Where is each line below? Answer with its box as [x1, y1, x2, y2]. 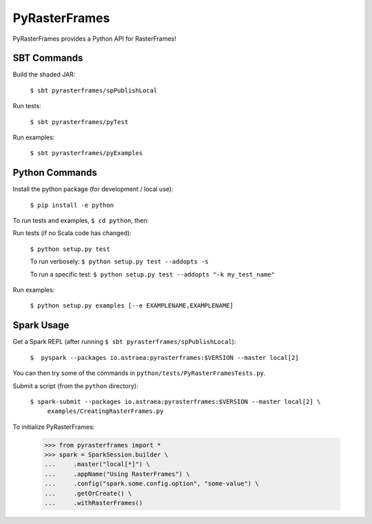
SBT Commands [12, 52, 83, 64]
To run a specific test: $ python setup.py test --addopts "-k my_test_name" [30, 270, 275, 279]
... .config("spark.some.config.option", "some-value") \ [44, 480, 259, 487]
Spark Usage [12, 319, 70, 331]
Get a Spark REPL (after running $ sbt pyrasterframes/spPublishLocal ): [12, 338, 236, 346]
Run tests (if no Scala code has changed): [12, 229, 132, 237]
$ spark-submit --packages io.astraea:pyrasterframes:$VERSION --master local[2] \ [30, 397, 321, 405]
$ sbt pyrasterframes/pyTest [30, 118, 129, 125]
